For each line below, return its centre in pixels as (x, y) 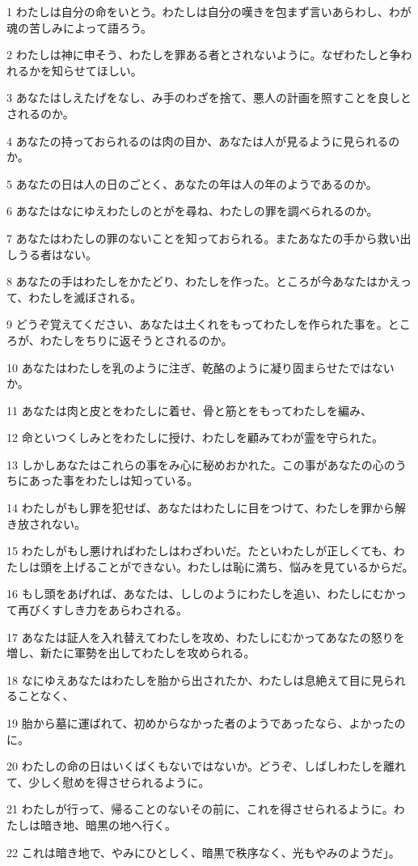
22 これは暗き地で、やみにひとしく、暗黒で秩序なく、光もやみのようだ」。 (203, 852)
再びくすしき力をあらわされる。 (102, 610)
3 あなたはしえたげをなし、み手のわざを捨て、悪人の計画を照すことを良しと (209, 98)
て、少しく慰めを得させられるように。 (108, 781)
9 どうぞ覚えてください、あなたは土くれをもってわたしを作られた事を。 (197, 324)
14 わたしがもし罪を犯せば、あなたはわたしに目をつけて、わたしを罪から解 (206, 508)
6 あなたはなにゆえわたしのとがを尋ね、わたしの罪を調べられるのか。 (192, 211)
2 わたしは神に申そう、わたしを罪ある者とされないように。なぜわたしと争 (204, 55)
